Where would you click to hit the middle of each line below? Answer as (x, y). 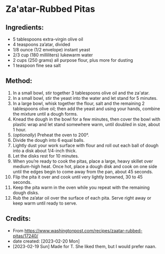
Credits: (18, 219)
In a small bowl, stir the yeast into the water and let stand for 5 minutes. (85, 98)
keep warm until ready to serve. (45, 203)
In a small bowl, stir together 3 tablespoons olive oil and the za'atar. (81, 93)
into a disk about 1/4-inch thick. (45, 150)
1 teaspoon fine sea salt (37, 65)
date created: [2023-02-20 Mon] (46, 241)
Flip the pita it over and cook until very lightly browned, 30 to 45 (78, 177)
